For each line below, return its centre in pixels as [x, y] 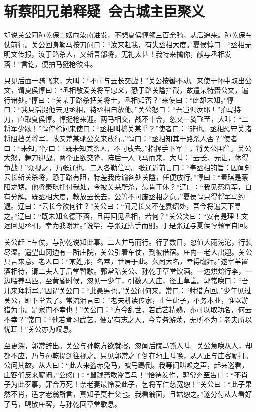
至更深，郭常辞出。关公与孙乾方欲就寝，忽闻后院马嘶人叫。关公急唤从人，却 [128, 345]
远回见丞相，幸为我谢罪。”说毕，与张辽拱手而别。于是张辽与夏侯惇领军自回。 [128, 225]
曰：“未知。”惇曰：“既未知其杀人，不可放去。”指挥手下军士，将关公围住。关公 [128, 148]
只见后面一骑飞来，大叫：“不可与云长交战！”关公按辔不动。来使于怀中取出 [125, 80]
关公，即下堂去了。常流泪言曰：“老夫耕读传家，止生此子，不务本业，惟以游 [126, 300]
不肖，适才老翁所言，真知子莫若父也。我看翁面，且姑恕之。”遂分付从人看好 [131, 393]
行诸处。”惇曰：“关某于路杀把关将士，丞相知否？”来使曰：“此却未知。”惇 [119, 99]
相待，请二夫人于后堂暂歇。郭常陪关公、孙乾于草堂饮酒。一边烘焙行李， [128, 271]
